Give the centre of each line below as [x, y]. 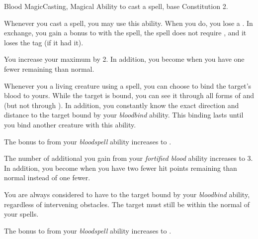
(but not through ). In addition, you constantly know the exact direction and [122, 105]
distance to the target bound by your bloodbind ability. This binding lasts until [124, 115]
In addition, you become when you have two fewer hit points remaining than [121, 168]
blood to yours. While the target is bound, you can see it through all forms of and [129, 95]
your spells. [21, 214]
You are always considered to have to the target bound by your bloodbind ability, [127, 194]
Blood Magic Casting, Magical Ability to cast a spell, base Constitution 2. [116, 6]
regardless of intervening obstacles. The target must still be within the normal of [127, 204]
